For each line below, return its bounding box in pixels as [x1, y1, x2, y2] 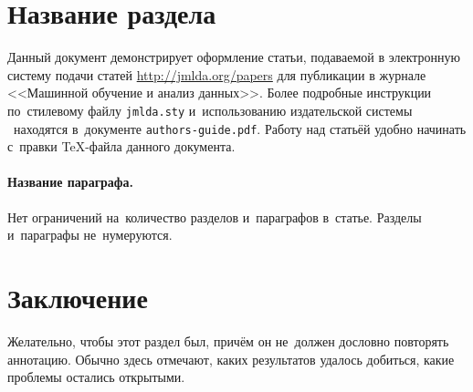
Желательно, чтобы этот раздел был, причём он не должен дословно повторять [7, 331, 449, 350]
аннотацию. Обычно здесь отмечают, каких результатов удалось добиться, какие [7, 349, 455, 368]
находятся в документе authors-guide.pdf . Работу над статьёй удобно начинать [13, 119, 467, 138]
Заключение [7, 278, 148, 315]
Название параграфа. [7, 172, 133, 191]
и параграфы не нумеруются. [7, 225, 173, 244]
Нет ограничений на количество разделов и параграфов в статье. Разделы [7, 207, 422, 226]
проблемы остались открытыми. [7, 367, 185, 387]
